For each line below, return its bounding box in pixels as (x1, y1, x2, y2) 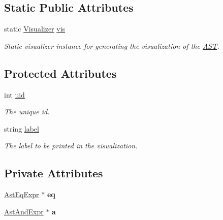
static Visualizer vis (4, 23, 66, 34)
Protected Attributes (4, 65, 117, 81)
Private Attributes (4, 165, 103, 181)
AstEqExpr (4, 189, 39, 200)
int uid (4, 89, 25, 100)
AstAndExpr (4, 206, 44, 216)
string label (4, 123, 39, 134)
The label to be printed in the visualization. (4, 140, 138, 151)
